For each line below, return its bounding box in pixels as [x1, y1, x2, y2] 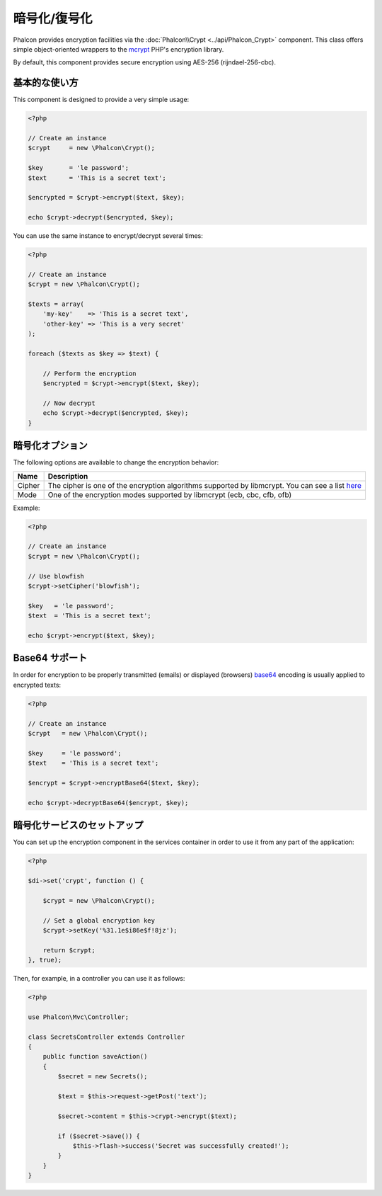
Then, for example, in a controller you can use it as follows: [13, 974, 185, 983]
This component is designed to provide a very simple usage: [13, 96, 190, 104]
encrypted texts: [13, 680, 62, 689]
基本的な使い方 [13, 76, 79, 89]
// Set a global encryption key [42, 916, 156, 924]
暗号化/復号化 [13, 11, 93, 26]
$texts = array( [28, 300, 85, 308]
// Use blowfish [28, 572, 85, 580]
